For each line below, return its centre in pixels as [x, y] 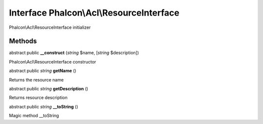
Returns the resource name [36, 80]
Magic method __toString [34, 116]
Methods [23, 41]
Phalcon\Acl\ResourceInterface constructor [53, 62]
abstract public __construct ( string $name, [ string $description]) [74, 53]
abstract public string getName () [43, 71]
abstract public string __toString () [44, 106]
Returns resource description [38, 98]
